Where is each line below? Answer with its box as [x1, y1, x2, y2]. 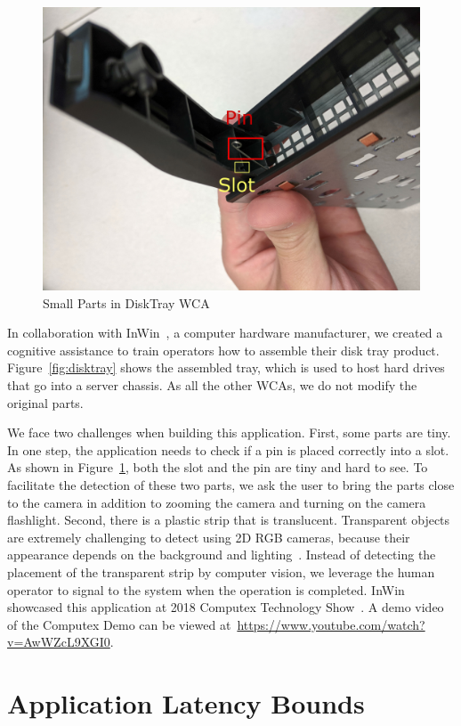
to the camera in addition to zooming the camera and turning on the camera [7, 493, 426, 511]
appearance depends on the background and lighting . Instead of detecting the [7, 545, 436, 564]
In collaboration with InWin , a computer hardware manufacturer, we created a [7, 323, 443, 342]
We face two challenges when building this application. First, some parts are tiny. [7, 423, 451, 442]
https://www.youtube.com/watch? [237, 615, 425, 633]
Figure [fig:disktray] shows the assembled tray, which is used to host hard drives [7, 358, 445, 377]
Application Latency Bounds [7, 685, 365, 722]
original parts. [7, 393, 84, 412]
